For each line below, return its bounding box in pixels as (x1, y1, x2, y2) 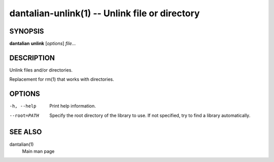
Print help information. (49, 103, 96, 109)
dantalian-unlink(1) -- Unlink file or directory (9, 8, 200, 19)
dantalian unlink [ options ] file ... (9, 41, 76, 47)
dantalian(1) (9, 141, 34, 147)
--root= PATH (9, 112, 39, 118)
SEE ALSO (9, 127, 42, 137)
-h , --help (9, 103, 37, 109)
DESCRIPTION (9, 53, 55, 62)
